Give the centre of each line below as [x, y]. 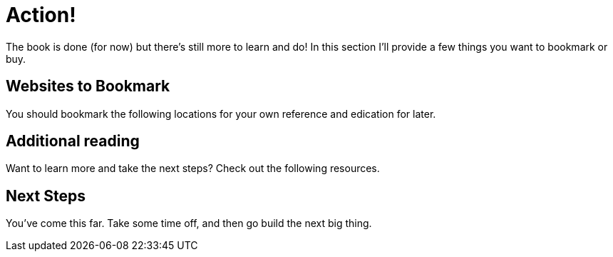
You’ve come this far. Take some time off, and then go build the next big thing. [189, 223]
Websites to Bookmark [88, 86]
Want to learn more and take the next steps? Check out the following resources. [193, 168]
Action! [41, 15]
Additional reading [73, 141]
